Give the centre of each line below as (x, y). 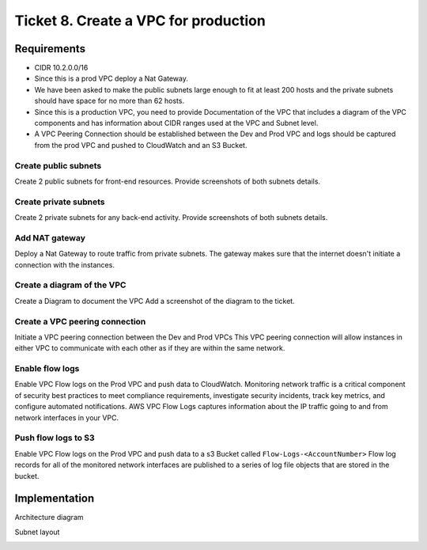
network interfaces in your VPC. (66, 417)
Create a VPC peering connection (80, 321)
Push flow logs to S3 (55, 438)
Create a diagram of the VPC (70, 285)
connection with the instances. (64, 264)
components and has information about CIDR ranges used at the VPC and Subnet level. (176, 123)
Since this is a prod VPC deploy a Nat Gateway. (111, 78)
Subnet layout (37, 532)
